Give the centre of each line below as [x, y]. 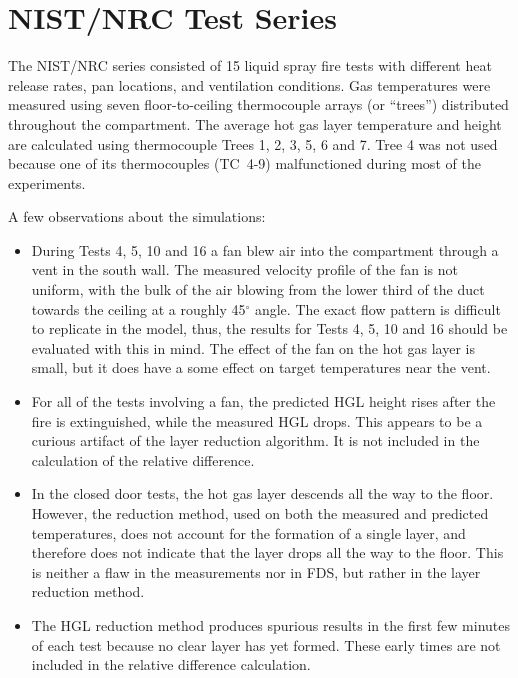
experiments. [47, 182]
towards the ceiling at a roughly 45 [138, 308]
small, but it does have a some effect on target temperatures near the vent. [261, 367]
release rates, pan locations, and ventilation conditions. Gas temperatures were [249, 84]
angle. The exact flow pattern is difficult [377, 308]
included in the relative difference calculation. [171, 664]
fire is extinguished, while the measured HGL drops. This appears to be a [257, 420]
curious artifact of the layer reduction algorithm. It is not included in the [255, 440]
